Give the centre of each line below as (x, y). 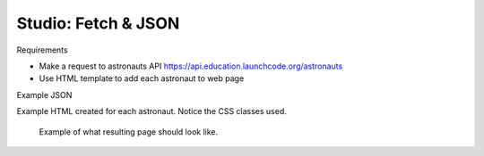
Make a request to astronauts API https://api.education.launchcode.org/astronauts (191, 66)
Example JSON (44, 94)
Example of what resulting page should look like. (129, 131)
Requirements (42, 50)
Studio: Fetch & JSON (98, 23)
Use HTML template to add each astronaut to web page (142, 78)
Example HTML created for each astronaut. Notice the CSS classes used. (151, 111)
